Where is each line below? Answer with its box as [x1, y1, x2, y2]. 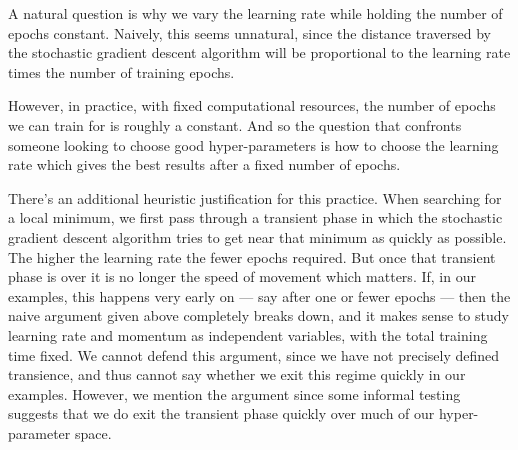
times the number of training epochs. [8, 61, 235, 82]
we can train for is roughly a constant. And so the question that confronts [8, 114, 462, 135]
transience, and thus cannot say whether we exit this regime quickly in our [8, 364, 466, 385]
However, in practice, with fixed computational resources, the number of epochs [8, 95, 496, 116]
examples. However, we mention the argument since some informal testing [8, 383, 461, 404]
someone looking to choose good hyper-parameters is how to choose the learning [8, 134, 499, 155]
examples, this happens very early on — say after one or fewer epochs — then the [8, 285, 511, 306]
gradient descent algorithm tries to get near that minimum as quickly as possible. [8, 226, 507, 247]
